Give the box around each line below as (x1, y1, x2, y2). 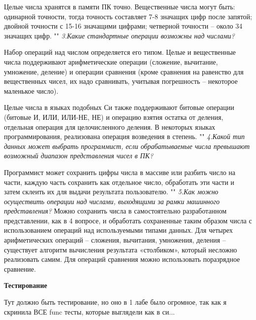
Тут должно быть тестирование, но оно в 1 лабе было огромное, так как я (4, 297, 226, 307)
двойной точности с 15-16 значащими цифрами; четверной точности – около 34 (4, 21, 243, 31)
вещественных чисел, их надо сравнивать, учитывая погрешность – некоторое (4, 76, 238, 86)
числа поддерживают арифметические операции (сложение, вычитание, (4, 56, 218, 67)
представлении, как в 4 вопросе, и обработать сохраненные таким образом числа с (4, 215, 252, 225)
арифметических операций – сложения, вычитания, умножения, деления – (4, 235, 226, 245)
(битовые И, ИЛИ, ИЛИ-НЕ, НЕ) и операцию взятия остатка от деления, (4, 111, 224, 122)
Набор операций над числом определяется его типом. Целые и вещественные (4, 47, 236, 57)
